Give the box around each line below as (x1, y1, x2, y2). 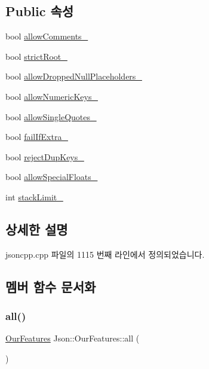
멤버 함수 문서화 (5, 277, 96, 295)
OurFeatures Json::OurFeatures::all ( (5, 332, 140, 344)
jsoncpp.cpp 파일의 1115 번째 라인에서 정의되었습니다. (5, 248, 205, 260)
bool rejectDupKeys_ (5, 150, 84, 163)
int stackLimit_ (5, 190, 63, 203)
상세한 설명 (5, 219, 68, 238)
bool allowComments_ (5, 30, 88, 42)
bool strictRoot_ (5, 50, 67, 62)
